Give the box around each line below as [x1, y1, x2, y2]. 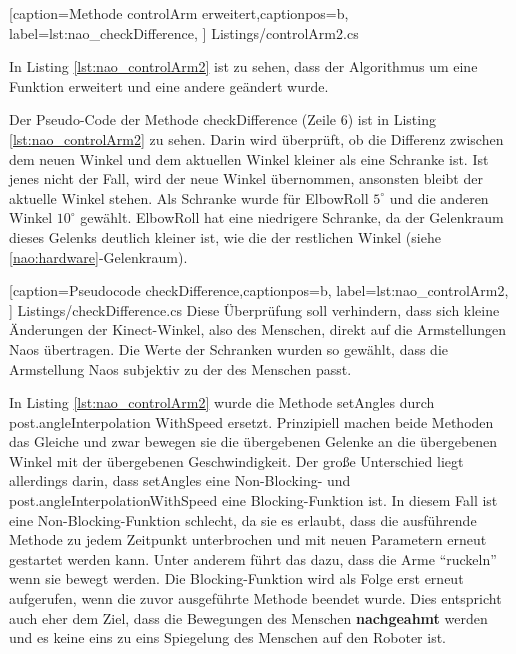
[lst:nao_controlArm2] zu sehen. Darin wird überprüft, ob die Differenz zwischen [9, 128, 504, 149]
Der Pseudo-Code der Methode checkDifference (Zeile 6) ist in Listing [9, 109, 436, 130]
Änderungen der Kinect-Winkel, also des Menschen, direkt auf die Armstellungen [9, 319, 507, 340]
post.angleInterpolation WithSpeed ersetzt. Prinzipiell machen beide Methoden [9, 411, 494, 432]
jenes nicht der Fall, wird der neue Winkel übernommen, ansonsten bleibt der [9, 168, 483, 189]
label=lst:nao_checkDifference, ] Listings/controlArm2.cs [9, 22, 359, 43]
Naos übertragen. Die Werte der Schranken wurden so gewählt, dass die [9, 338, 449, 359]
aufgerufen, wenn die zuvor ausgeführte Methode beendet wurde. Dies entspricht [9, 588, 502, 609]
